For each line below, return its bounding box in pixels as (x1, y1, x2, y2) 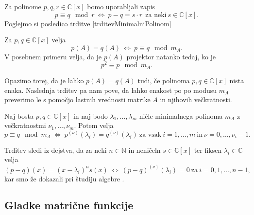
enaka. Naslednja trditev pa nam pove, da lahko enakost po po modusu (4, 85, 217, 95)
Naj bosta (4, 110, 34, 121)
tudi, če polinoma (137, 75, 190, 85)
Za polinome (4, 1, 41, 11)
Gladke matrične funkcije (4, 197, 134, 212)
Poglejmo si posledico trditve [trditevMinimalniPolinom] (4, 18, 171, 28)
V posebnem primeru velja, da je (4, 51, 102, 61)
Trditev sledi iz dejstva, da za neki (4, 144, 107, 155)
